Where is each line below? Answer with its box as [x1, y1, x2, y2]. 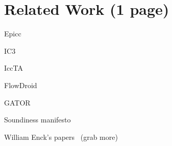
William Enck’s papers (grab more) [4, 131, 118, 142]
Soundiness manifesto [4, 114, 71, 125]
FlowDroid [4, 79, 37, 90]
